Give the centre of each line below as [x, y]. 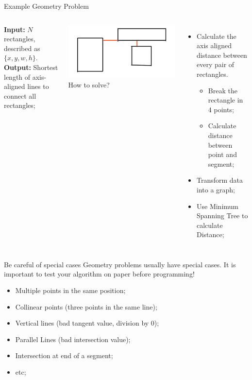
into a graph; [216, 189]
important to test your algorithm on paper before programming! [99, 274]
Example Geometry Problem [46, 6]
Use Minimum [218, 206]
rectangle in [226, 100]
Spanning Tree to [222, 216]
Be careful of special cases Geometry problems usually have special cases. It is [120, 264]
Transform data [220, 180]
